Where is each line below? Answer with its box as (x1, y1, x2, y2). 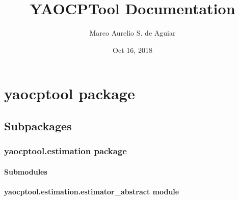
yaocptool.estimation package (4, 145, 127, 157)
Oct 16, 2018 (113, 44, 152, 55)
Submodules (4, 166, 47, 177)
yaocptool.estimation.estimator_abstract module (4, 186, 179, 196)
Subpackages (4, 118, 72, 133)
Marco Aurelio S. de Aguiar (89, 27, 176, 38)
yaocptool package (4, 83, 135, 104)
